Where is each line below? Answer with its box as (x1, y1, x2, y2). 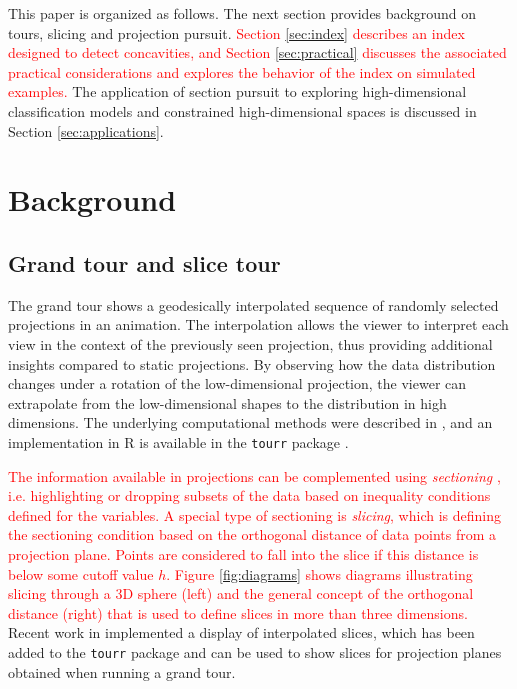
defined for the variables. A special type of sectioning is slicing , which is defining (8, 504, 501, 525)
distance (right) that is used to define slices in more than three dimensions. (8, 602, 468, 623)
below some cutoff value (8, 563, 154, 584)
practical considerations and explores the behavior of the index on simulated (8, 61, 476, 82)
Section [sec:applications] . (8, 120, 164, 141)
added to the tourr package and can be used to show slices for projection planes (8, 641, 502, 662)
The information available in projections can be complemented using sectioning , (8, 465, 501, 486)
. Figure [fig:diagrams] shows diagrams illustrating (166, 563, 473, 584)
